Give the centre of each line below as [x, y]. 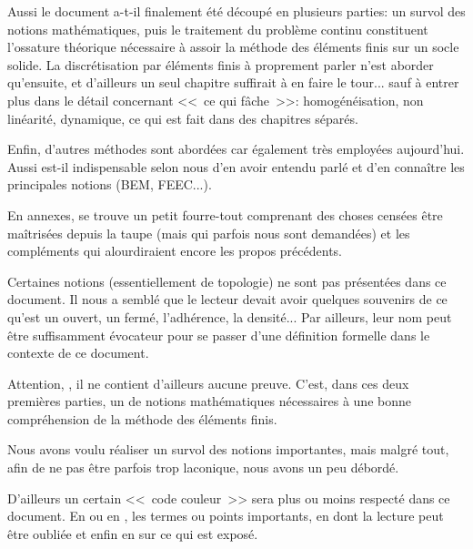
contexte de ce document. [78, 353]
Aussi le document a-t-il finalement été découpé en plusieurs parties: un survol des [236, 11]
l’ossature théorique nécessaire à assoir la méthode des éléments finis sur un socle [233, 47]
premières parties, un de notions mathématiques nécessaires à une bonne [209, 401]
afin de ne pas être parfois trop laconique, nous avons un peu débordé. [203, 468]
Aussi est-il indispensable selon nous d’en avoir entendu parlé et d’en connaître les [236, 166]
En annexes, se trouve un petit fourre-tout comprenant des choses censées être [225, 214]
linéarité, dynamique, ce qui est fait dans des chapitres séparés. [183, 118]
